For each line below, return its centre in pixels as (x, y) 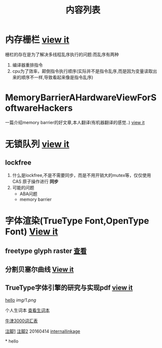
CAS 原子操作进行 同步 (35, 181)
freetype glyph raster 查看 (46, 251)
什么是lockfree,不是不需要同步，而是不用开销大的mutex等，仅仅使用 (82, 175)
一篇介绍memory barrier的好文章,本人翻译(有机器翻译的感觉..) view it (75, 122)
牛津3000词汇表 (21, 321)
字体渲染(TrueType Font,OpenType (77, 221)
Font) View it (32, 232)
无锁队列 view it (37, 144)
